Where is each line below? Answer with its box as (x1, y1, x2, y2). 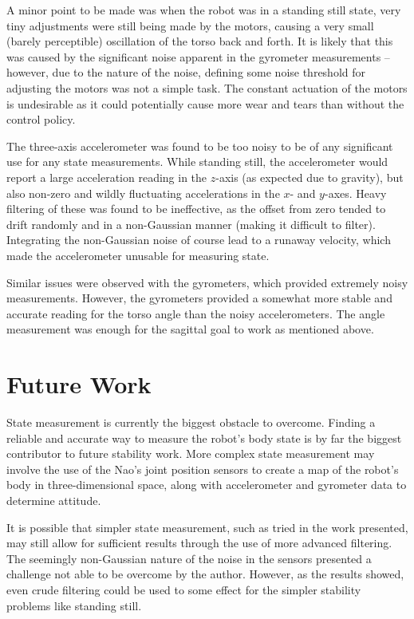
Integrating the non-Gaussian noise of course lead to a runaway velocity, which (6, 231, 391, 248)
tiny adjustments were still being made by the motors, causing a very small (6, 17, 374, 34)
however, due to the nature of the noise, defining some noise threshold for (6, 64, 366, 81)
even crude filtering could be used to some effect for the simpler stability (6, 581, 361, 597)
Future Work (6, 368, 152, 400)
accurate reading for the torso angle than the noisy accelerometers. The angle (6, 305, 385, 321)
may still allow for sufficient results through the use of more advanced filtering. (6, 534, 392, 551)
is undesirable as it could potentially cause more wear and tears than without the (6, 95, 404, 112)
